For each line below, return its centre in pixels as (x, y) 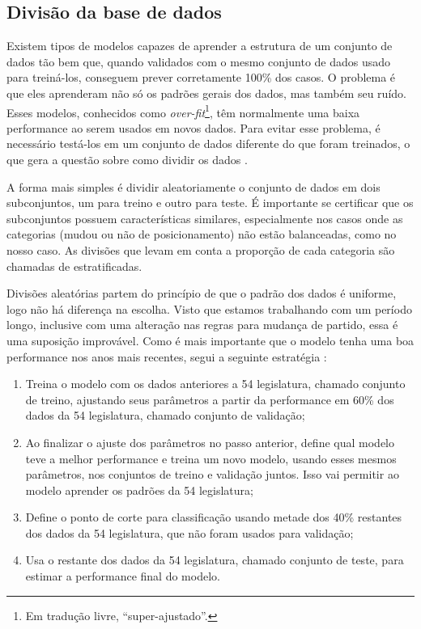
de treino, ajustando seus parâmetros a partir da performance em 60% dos (210, 399)
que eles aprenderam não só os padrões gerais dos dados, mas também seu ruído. (206, 93)
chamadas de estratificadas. (74, 266)
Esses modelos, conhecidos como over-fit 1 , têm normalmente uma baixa (183, 111)
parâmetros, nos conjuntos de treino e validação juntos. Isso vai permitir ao (212, 474)
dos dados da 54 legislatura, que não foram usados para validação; (189, 532)
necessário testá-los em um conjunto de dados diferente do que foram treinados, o (208, 144)
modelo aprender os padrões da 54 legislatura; (139, 490)
